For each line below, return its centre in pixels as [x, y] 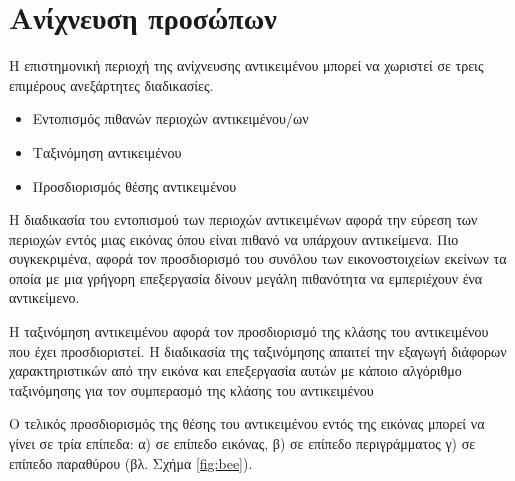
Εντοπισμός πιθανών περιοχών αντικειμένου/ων [170, 118]
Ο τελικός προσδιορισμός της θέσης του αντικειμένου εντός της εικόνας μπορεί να [247, 423]
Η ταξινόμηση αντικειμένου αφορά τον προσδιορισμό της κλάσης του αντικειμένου [249, 331]
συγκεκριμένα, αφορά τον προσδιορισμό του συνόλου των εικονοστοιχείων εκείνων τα [258, 258]
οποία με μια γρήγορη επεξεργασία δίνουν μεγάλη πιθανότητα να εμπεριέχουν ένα [246, 277]
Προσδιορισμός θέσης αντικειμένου [134, 185]
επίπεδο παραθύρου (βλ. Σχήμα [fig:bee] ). [131, 462]
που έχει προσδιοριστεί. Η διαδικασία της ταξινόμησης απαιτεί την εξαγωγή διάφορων [258, 350]
